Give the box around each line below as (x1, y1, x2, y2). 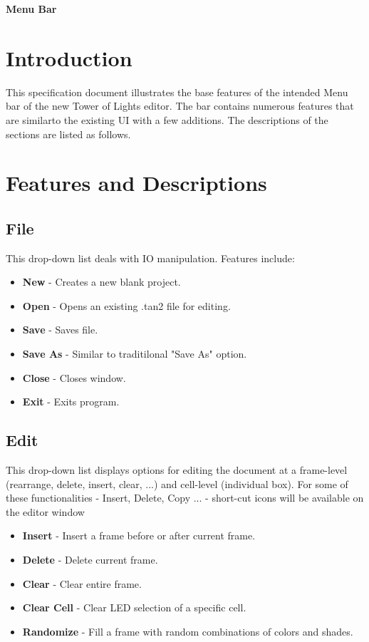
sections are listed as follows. (6, 126, 131, 141)
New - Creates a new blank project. (22, 274, 181, 289)
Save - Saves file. (22, 322, 98, 337)
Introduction (6, 43, 132, 72)
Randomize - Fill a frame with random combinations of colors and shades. (22, 623, 353, 638)
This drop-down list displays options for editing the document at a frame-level (6, 462, 348, 477)
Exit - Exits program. (22, 394, 120, 409)
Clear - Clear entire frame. (22, 576, 142, 591)
